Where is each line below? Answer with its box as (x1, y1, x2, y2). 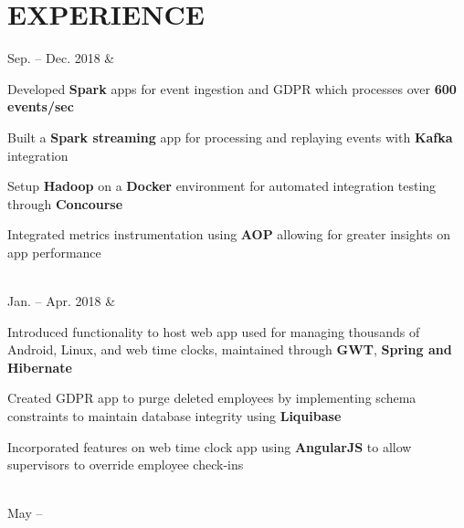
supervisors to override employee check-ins (7, 455, 244, 474)
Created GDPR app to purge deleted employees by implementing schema (7, 388, 417, 407)
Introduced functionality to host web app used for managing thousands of (7, 322, 420, 341)
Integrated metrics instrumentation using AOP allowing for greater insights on (7, 225, 451, 244)
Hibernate (7, 357, 72, 376)
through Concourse (7, 194, 123, 213)
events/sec (7, 97, 74, 116)
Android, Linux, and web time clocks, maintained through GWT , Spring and (7, 340, 452, 359)
